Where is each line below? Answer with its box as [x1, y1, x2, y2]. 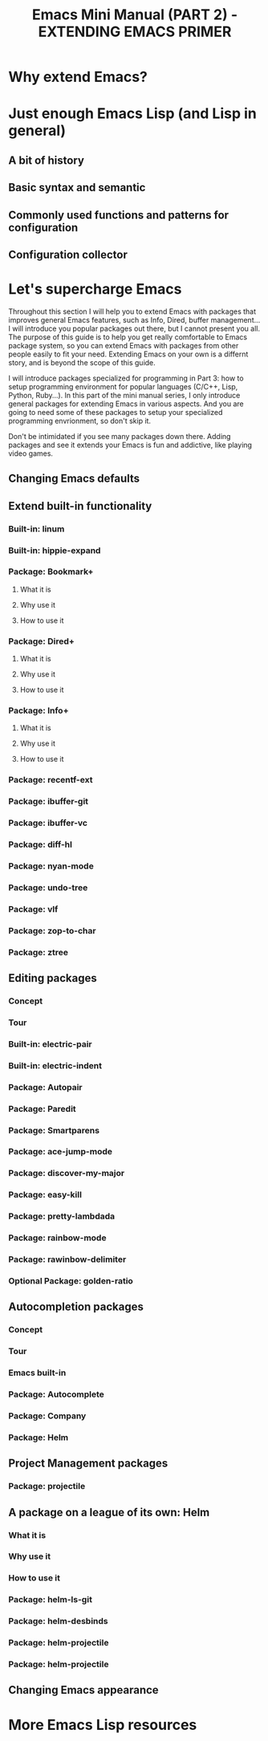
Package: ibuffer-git [8, 796, 89, 807]
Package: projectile [8, 1481, 86, 1492]
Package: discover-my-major [8, 1168, 125, 1179]
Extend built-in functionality [8, 499, 152, 513]
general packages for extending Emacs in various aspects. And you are [8, 399, 245, 409]
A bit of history [8, 153, 84, 167]
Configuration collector [8, 247, 128, 262]
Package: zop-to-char [8, 925, 96, 936]
